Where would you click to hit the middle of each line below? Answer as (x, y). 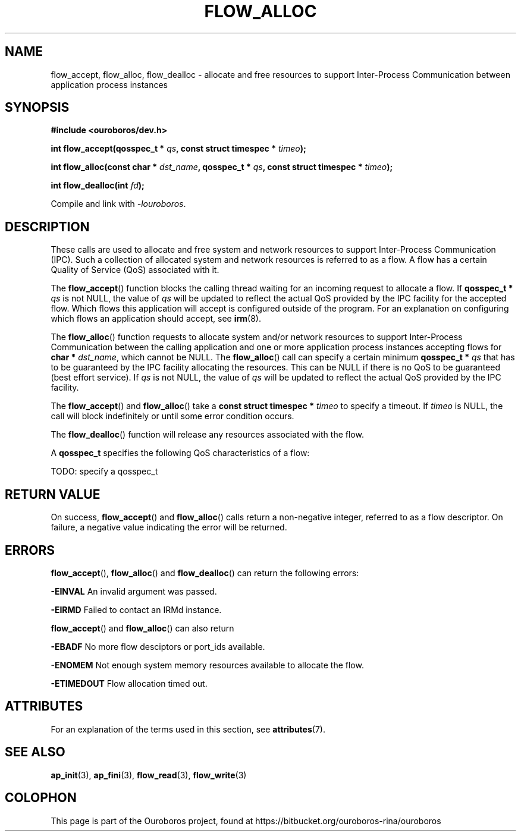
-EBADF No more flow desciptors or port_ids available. (158, 646)
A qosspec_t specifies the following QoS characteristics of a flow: (180, 453)
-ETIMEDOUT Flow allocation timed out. (129, 683)
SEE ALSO (35, 752)
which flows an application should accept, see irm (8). (156, 319)
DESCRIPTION (47, 227)
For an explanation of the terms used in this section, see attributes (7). (188, 729)
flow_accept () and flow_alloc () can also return (142, 628)
